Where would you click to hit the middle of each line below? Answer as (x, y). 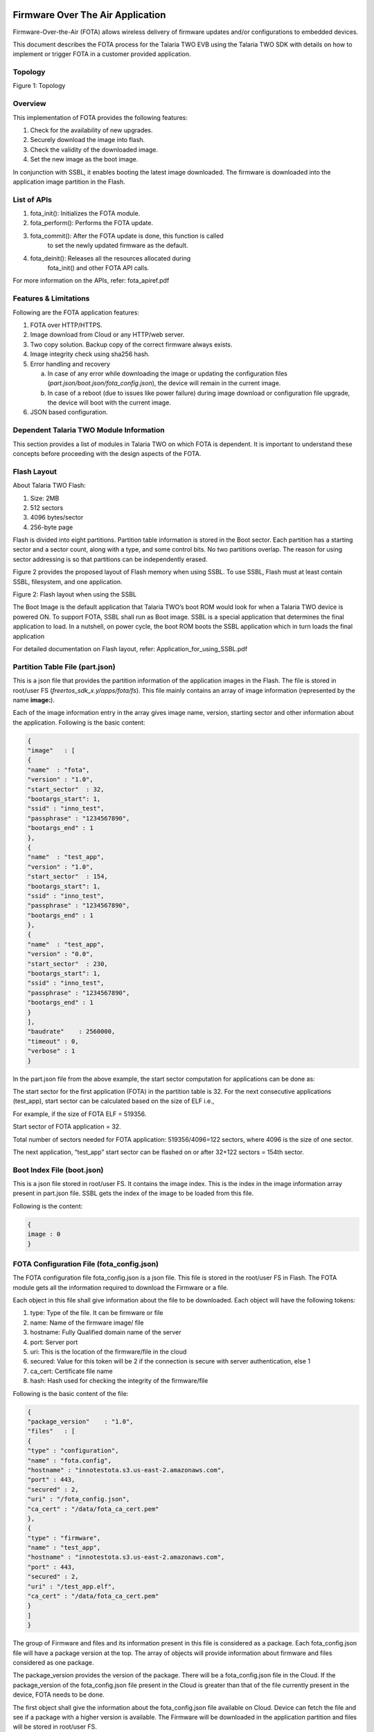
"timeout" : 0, (53, 1041)
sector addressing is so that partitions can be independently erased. (110, 559)
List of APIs (32, 200)
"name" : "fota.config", (70, 1460)
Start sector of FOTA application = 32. (67, 1126)
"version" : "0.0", (60, 954)
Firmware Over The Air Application (89, 15)
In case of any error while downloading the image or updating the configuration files (167, 373)
